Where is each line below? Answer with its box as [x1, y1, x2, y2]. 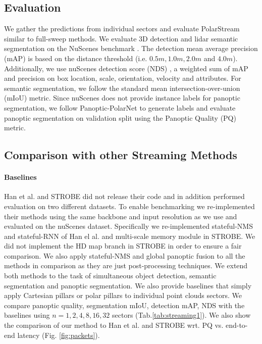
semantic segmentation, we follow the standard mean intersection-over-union [4, 82, 240, 93]
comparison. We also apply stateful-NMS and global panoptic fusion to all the [4, 250, 245, 261]
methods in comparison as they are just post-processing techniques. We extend [4, 260, 248, 271]
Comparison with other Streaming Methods [4, 147, 237, 163]
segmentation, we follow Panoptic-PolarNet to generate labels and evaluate [4, 102, 236, 113]
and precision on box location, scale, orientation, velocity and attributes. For [4, 73, 241, 83]
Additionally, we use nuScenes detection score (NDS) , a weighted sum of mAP [4, 63, 248, 73]
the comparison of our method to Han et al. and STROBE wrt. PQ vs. [4, 320, 224, 330]
